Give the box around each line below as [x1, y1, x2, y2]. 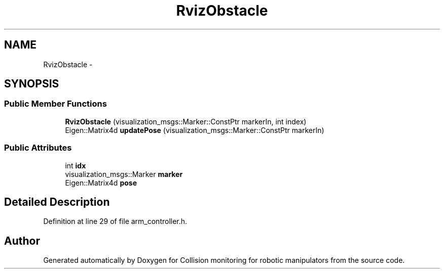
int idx [65, 161, 86, 170]
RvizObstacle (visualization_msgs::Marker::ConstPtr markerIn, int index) [65, 117, 307, 126]
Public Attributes [4, 143, 72, 153]
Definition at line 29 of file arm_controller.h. [43, 217, 188, 226]
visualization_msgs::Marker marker [65, 169, 183, 178]
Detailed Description [4, 195, 110, 208]
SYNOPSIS [4, 77, 59, 90]
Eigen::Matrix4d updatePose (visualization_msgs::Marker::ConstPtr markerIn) [65, 125, 324, 134]
